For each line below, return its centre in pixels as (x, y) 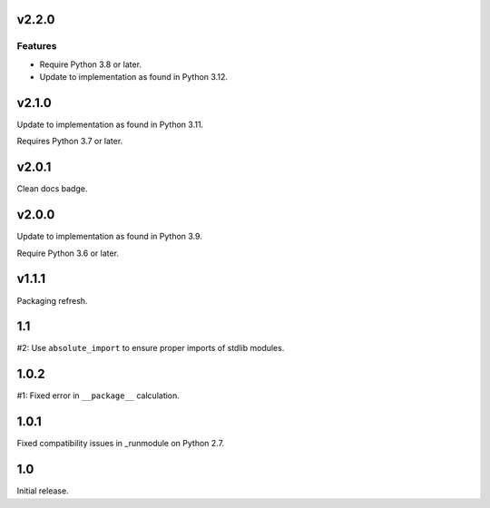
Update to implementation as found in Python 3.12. (134, 77)
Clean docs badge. (52, 189)
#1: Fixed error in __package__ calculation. (98, 396)
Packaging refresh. (52, 300)
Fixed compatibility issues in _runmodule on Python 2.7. (121, 444)
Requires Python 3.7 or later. (70, 142)
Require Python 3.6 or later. (68, 253)
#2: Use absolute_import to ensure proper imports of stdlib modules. (151, 348)
